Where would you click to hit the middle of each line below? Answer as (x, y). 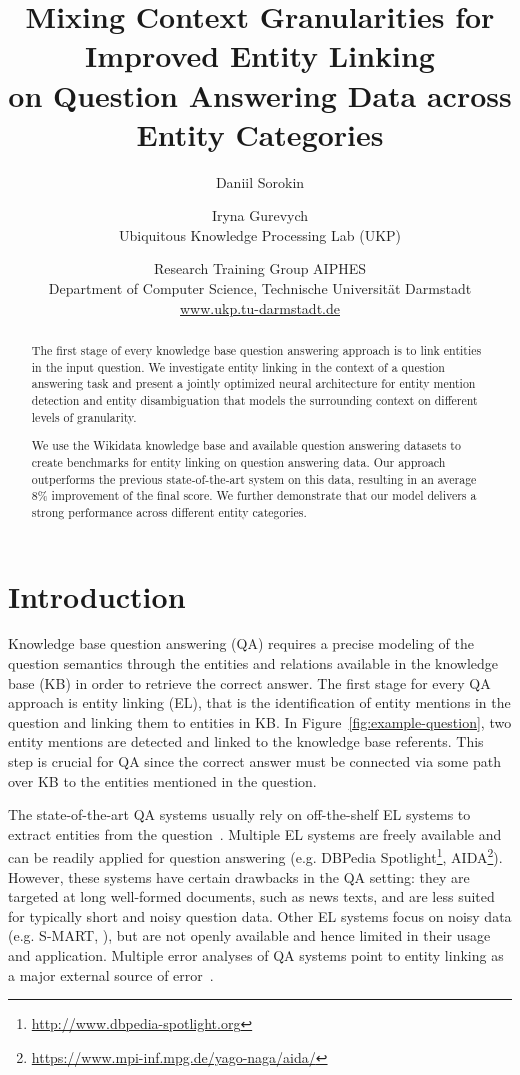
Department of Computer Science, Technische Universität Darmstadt (260, 288)
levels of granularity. (84, 416)
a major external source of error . (111, 974)
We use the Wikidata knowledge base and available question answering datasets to (246, 445)
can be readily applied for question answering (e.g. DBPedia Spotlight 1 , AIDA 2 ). (255, 856)
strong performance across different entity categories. (169, 511)
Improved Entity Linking (260, 55)
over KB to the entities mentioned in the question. (162, 780)
